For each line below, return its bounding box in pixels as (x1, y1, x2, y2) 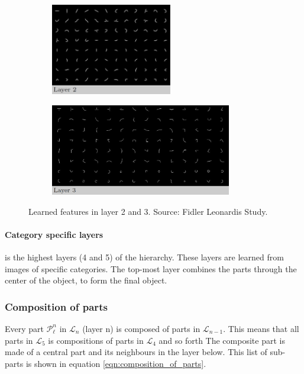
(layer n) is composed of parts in (82, 322, 200, 334)
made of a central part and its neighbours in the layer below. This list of (5, 346, 267, 358)
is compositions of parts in (48, 334, 144, 346)
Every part (5, 322, 44, 334)
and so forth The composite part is (159, 334, 285, 346)
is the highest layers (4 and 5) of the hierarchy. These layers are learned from (5, 250, 284, 263)
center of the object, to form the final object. (5, 274, 167, 286)
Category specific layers (5, 228, 104, 240)
